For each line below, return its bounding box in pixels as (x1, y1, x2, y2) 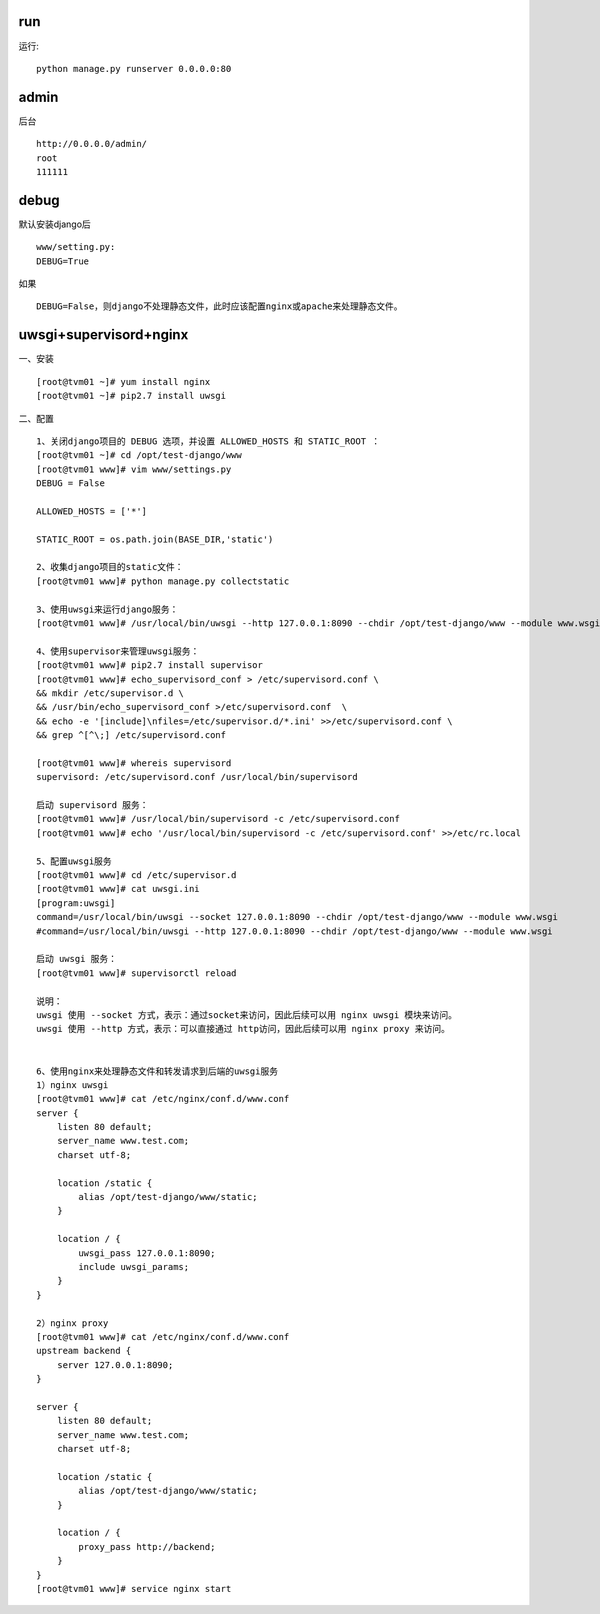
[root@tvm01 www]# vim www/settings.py (36, 463, 232, 475)
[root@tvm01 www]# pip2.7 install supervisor (36, 660, 264, 671)
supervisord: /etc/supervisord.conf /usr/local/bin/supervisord (36, 771, 359, 783)
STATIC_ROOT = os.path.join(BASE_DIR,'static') (36, 533, 274, 545)
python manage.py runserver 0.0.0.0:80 (36, 63, 232, 74)
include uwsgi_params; (78, 1261, 190, 1272)
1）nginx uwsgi (36, 1079, 109, 1090)
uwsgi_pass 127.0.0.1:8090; (78, 1247, 216, 1259)
